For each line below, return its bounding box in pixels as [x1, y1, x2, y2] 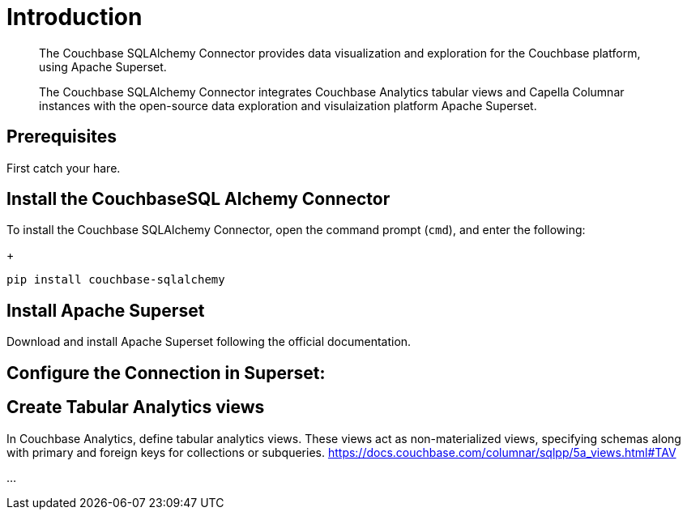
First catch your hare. [6, 160, 121, 175]
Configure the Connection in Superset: [6, 362, 326, 383]
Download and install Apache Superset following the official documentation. [6, 335, 412, 349]
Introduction [6, 3, 143, 31]
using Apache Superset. [39, 59, 167, 74]
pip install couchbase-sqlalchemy [6, 273, 225, 287]
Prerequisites [6, 126, 117, 147]
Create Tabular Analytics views [6, 397, 265, 418]
